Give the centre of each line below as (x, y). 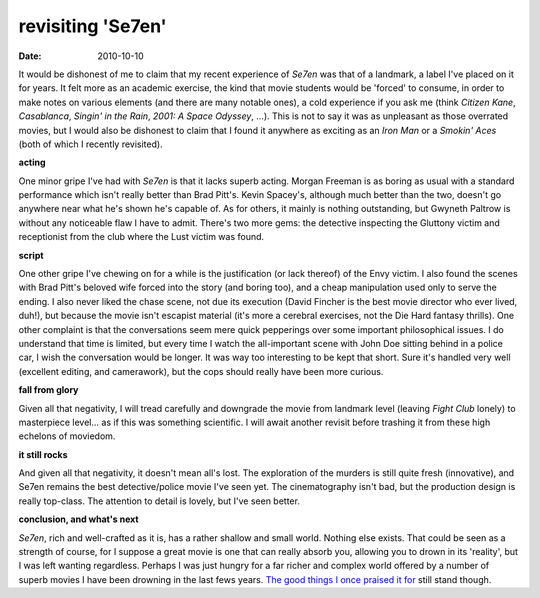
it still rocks (43, 454)
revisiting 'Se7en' (92, 26)
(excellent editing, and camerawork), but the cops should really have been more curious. (201, 371)
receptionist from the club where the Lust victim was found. (141, 237)
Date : (30, 56)
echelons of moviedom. (67, 436)
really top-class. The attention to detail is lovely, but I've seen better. (159, 501)
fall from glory (48, 390)
